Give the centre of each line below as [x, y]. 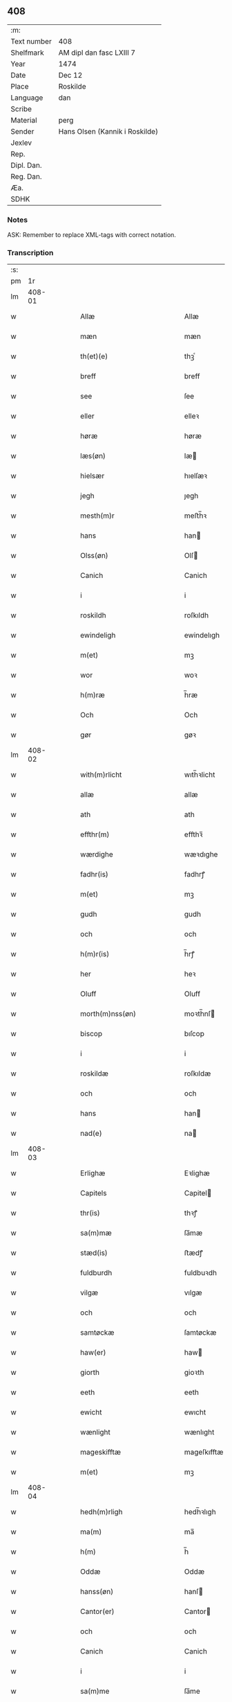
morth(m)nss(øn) [108, 1014]
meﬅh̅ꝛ [195, 516]
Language [27, 98]
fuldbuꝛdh [201, 1273]
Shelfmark [27, 53]
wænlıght [199, 1432]
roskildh [93, 615]
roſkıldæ [197, 1073]
